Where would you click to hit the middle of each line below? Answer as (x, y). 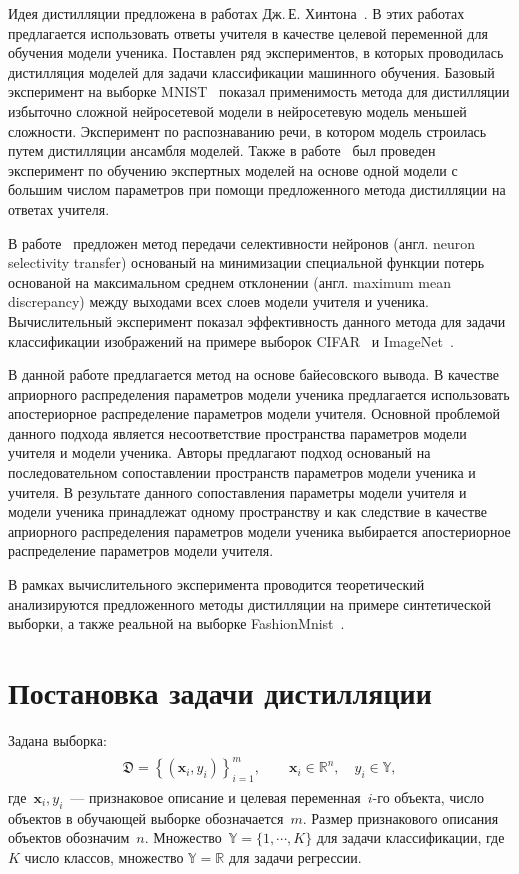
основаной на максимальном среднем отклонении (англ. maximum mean (229, 281)
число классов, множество (104, 856)
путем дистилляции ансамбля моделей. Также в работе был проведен (222, 150)
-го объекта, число (428, 796)
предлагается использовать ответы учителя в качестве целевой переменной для (248, 32)
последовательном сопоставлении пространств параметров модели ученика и (242, 472)
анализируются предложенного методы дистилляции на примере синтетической (249, 603)
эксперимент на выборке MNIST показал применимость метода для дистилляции (259, 91)
